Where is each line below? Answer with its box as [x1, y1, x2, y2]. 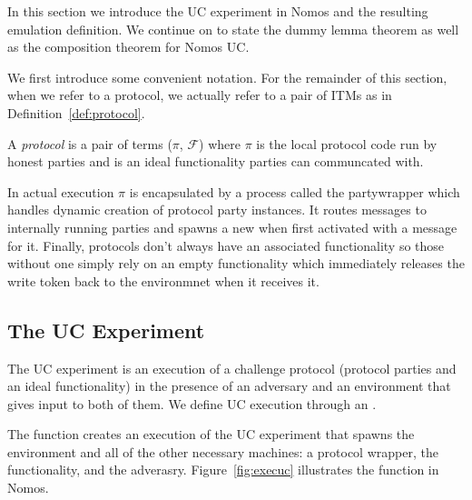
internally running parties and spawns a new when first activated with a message [7, 217, 457, 236]
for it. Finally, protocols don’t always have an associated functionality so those [7, 235, 445, 255]
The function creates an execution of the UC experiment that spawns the [7, 425, 415, 444]
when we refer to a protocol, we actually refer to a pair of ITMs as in [7, 85, 392, 105]
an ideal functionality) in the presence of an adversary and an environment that [7, 376, 451, 395]
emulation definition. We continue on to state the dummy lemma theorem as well [7, 19, 459, 38]
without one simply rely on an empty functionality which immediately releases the [7, 254, 465, 273]
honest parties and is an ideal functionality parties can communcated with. [7, 152, 424, 171]
